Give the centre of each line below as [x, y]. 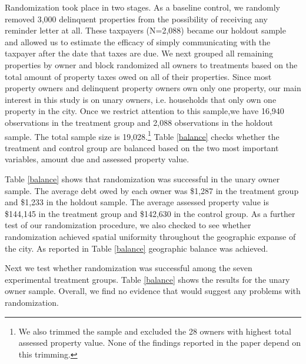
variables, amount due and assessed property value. [97, 159]
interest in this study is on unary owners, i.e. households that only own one [141, 99]
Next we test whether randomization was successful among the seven [129, 268]
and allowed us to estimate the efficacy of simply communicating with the [138, 41]
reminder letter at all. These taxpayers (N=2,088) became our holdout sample [145, 30]
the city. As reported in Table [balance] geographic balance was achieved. [137, 248]
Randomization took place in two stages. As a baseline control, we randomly [142, 7]
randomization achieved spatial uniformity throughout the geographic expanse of [150, 236]
